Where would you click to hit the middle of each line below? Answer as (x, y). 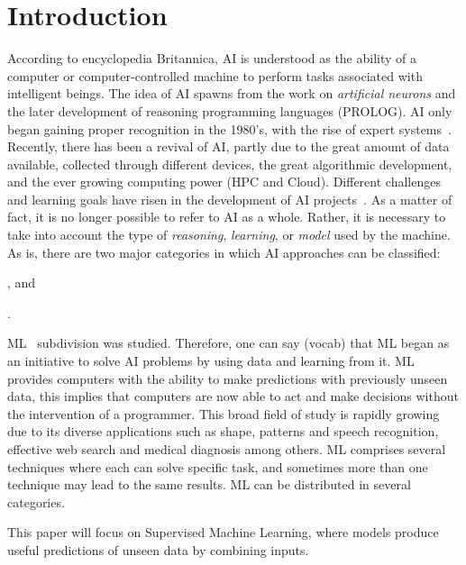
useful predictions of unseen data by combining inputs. (158, 549)
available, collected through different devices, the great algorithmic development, (230, 164)
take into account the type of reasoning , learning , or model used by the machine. (229, 235)
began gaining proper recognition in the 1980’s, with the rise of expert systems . (229, 128)
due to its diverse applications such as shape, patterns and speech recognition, (223, 431)
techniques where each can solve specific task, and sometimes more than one (218, 466)
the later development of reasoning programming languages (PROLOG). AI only (230, 110)
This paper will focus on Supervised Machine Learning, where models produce (223, 532)
